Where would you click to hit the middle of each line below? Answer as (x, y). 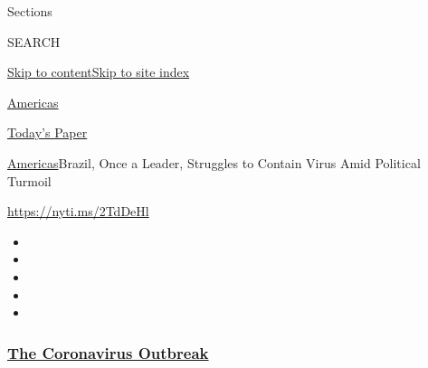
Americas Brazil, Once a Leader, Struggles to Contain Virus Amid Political (214, 162)
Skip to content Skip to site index (99, 72)
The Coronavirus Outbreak (108, 352)
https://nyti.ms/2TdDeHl (78, 211)
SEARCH (34, 41)
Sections (30, 11)
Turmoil (29, 180)
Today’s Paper (48, 132)
